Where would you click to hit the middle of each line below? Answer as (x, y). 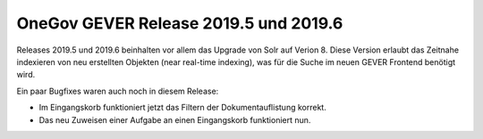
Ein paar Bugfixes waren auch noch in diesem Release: (118, 91)
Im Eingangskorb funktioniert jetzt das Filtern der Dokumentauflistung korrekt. (182, 108)
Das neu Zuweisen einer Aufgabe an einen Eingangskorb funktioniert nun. (175, 119)
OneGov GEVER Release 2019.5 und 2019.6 (180, 23)
